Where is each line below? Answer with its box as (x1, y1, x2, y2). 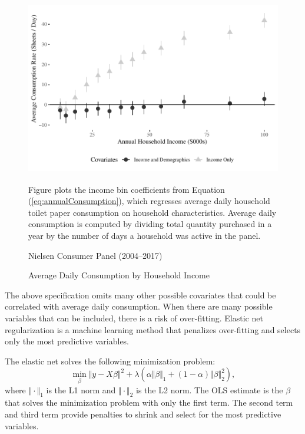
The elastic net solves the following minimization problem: (5, 354, 216, 367)
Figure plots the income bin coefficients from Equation (28, 183, 225, 195)
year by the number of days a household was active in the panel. (28, 229, 261, 241)
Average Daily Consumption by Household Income (28, 269, 210, 281)
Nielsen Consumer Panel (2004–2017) (28, 249, 163, 261)
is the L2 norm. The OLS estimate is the (136, 383, 283, 396)
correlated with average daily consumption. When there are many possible (5, 300, 273, 313)
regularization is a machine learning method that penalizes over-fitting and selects (5, 323, 301, 336)
